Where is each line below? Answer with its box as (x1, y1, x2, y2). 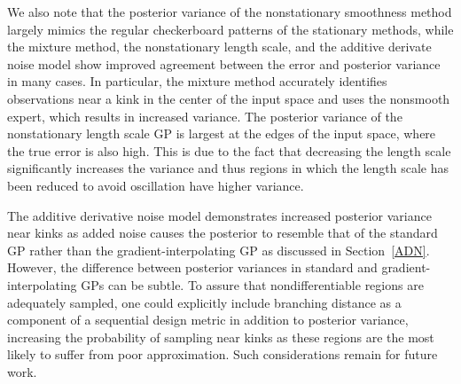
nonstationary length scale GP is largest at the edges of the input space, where (7, 124, 436, 143)
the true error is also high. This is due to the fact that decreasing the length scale (7, 141, 451, 160)
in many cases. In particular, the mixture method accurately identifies (7, 72, 387, 90)
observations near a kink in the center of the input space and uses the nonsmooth (7, 89, 450, 107)
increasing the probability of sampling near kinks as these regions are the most (7, 327, 434, 346)
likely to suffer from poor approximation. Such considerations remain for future (7, 345, 438, 364)
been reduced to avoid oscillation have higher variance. (7, 176, 304, 194)
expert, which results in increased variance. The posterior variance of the (7, 106, 402, 125)
